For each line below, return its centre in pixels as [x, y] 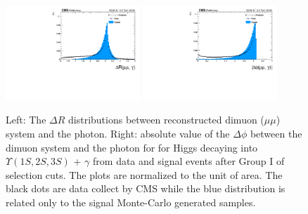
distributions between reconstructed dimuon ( [166, 120]
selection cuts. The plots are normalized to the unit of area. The [144, 174]
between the [276, 134]
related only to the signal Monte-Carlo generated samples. [131, 202]
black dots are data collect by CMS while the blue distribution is [146, 188]
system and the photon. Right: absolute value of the [118, 134]
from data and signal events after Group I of [189, 161]
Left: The [26, 120]
